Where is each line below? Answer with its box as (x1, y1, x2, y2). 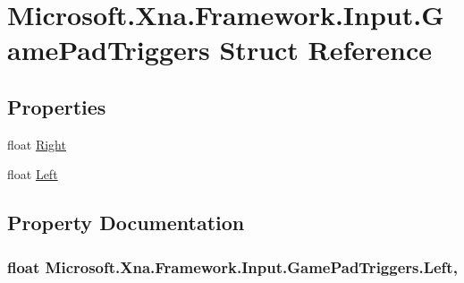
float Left (7, 165, 58, 184)
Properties (7, 92, 106, 120)
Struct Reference (219, 31, 433, 68)
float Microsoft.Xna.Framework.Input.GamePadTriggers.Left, (7, 255, 458, 278)
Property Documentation (7, 209, 245, 236)
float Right (7, 134, 66, 153)
